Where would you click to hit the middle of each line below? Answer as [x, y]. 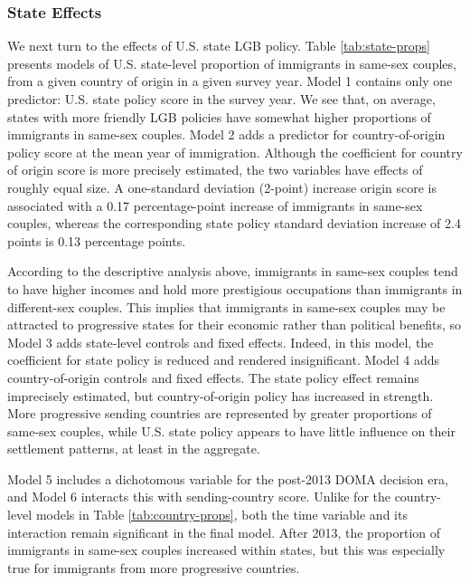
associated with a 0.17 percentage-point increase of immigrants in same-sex [215, 205]
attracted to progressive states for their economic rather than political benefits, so [234, 325]
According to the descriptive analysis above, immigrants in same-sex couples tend [233, 271]
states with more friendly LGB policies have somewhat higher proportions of [219, 116]
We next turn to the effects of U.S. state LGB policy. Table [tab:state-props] [219, 46]
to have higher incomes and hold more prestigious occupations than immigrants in [235, 288]
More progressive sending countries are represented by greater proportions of [220, 413]
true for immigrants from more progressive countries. [154, 567]
